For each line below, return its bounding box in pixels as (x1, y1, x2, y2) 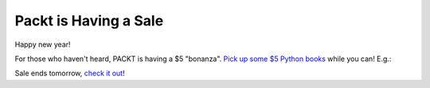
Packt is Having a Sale (14, 12, 164, 29)
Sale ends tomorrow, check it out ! (14, 68, 125, 78)
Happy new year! (14, 40, 71, 49)
